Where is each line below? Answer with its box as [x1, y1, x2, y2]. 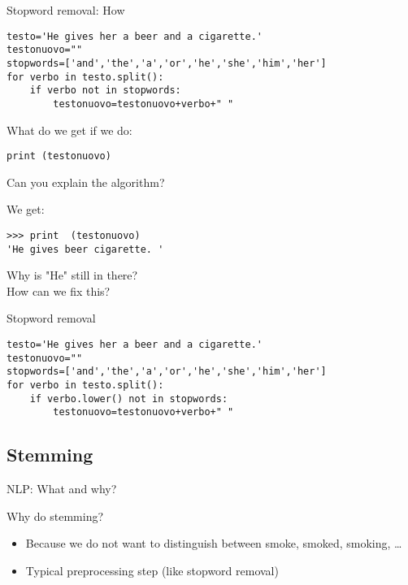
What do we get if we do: [7, 121, 132, 138]
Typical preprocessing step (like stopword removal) [25, 561, 279, 578]
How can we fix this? [7, 282, 111, 299]
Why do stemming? [7, 507, 104, 524]
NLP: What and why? [7, 480, 117, 497]
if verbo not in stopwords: [29, 84, 181, 97]
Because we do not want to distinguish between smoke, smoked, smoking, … [25, 535, 402, 552]
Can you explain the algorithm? [7, 173, 165, 190]
